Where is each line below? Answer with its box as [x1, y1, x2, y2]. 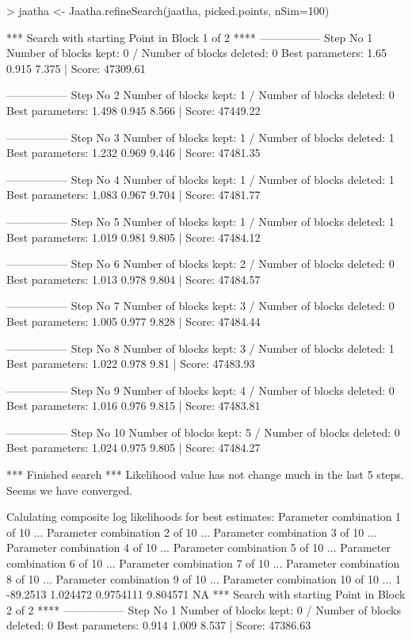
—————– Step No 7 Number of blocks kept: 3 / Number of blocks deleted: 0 [6, 297, 395, 314]
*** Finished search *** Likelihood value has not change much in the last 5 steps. [6, 466, 404, 483]
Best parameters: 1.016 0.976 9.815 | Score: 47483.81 [6, 397, 261, 414]
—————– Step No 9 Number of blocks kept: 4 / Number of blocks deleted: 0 [6, 381, 395, 398]
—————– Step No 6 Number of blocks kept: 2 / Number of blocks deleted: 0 [6, 255, 395, 272]
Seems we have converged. [6, 481, 133, 498]
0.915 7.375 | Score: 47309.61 [6, 59, 146, 76]
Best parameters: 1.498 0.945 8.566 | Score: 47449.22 [6, 101, 261, 118]
